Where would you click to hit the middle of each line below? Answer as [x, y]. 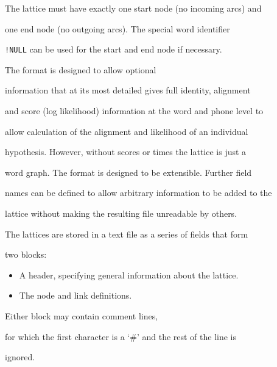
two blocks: [26, 254]
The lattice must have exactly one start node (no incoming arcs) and [133, 8]
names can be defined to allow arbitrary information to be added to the [138, 193]
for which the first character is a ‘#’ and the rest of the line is [121, 336]
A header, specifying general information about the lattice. [129, 274]
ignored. [20, 357]
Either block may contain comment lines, [82, 315]
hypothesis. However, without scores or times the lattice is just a [126, 152]
